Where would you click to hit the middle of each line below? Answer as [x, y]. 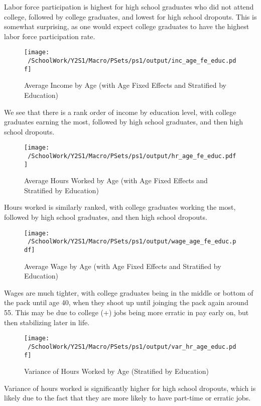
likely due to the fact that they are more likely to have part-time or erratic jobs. [127, 398]
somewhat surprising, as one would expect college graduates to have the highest [127, 26]
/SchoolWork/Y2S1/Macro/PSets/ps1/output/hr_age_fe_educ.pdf [132, 156]
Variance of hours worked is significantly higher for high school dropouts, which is [130, 388]
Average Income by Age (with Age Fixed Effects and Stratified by [125, 85]
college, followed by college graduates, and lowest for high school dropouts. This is [130, 16]
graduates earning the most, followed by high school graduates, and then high [124, 122]
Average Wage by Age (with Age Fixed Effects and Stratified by [123, 266]
